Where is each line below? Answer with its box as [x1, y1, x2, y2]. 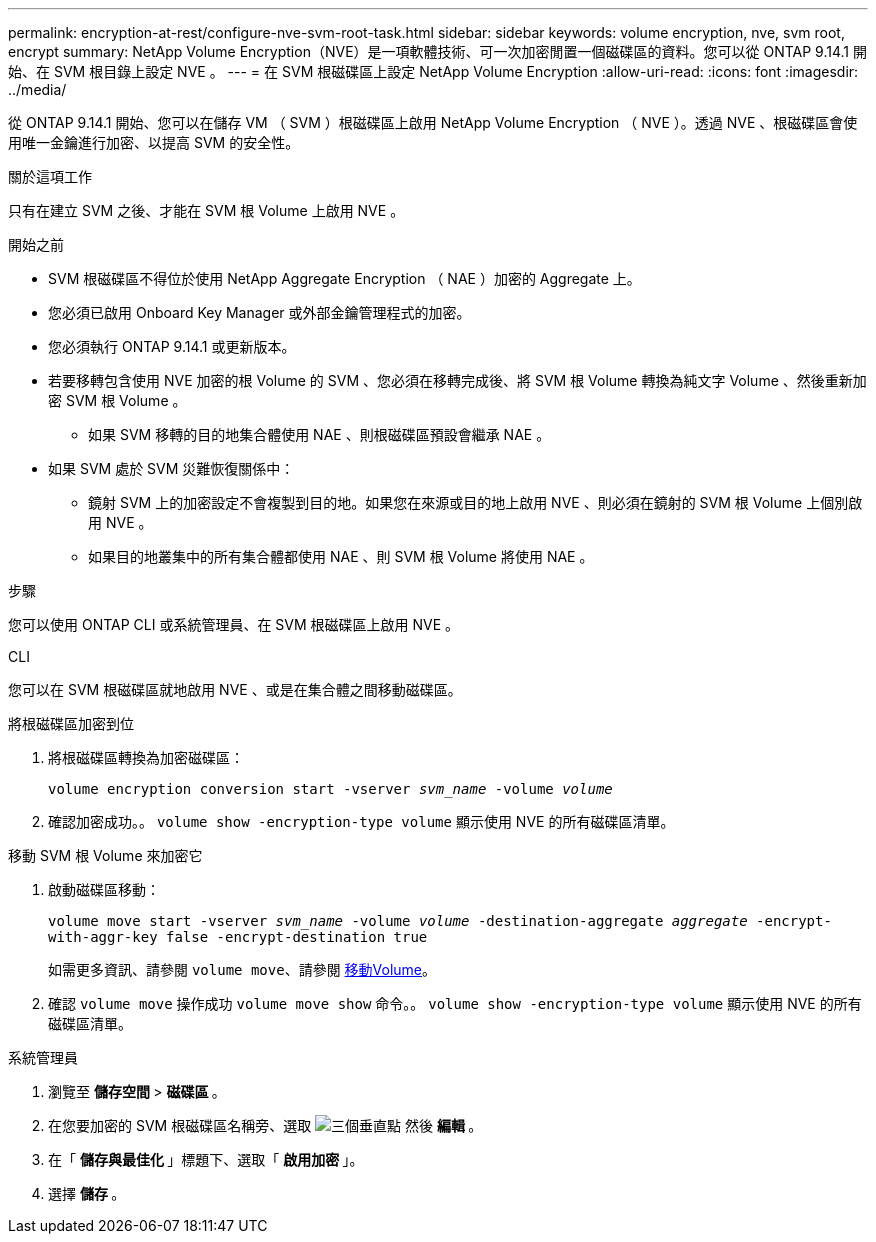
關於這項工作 [8, 168, 92, 185]
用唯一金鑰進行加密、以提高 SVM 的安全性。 [8, 134, 300, 151]
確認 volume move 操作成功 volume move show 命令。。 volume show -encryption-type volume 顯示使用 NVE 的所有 [48, 995, 862, 1012]
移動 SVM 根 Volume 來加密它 [8, 847, 203, 864]
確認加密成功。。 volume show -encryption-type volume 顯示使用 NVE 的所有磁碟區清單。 [48, 813, 675, 830]
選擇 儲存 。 [48, 1185, 126, 1202]
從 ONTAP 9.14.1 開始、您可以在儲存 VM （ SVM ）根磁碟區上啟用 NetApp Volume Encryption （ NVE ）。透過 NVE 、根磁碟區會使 [8, 114, 858, 131]
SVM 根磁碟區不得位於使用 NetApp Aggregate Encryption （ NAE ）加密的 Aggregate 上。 [48, 270, 641, 287]
